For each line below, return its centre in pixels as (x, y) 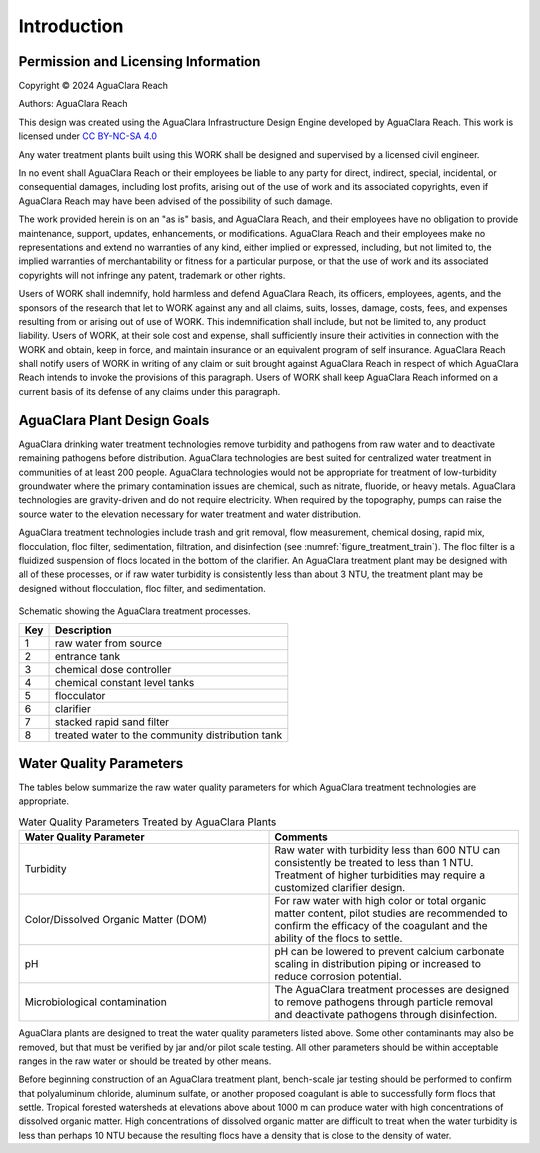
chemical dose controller (113, 670)
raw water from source (108, 643)
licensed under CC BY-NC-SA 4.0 (88, 136)
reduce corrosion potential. (338, 977)
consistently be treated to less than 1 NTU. (374, 863)
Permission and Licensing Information (139, 61)
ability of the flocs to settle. (338, 938)
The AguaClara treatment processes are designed (392, 990)
